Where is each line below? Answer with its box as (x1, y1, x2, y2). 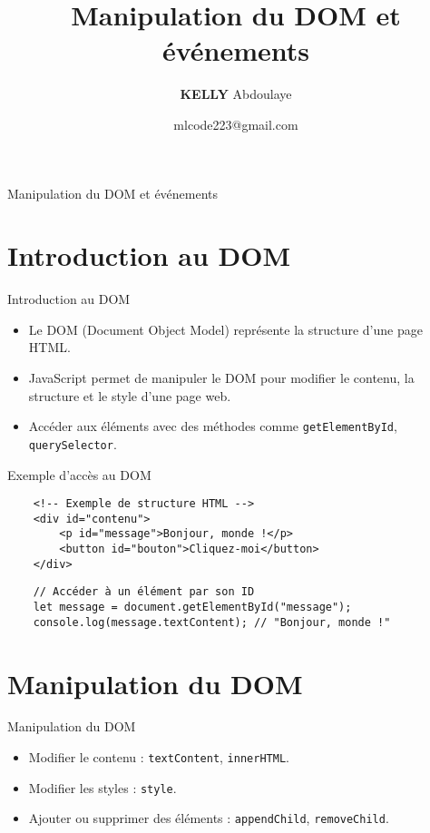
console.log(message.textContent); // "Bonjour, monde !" (33, 615, 391, 629)
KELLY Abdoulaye (180, 84, 292, 103)
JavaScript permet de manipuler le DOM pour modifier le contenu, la (28, 368, 415, 387)
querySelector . (28, 434, 117, 453)
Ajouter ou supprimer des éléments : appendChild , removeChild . (28, 808, 389, 828)
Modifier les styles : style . (28, 778, 177, 797)
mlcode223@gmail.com (173, 114, 298, 133)
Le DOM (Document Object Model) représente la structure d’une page (28, 319, 423, 338)
